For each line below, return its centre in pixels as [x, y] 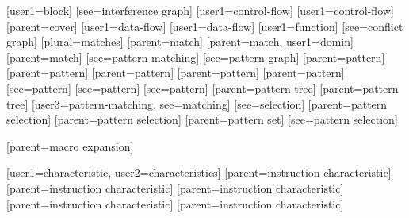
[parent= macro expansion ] [70, 145]
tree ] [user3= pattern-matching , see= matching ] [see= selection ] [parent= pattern [197, 103]
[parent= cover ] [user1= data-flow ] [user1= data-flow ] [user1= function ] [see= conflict [205, 26]
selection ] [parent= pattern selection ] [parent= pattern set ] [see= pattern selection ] [202, 119]
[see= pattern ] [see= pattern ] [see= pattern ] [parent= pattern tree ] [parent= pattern [203, 88]
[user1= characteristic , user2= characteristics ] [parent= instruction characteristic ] [199, 172]
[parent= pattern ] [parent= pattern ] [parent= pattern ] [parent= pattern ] [176, 73]
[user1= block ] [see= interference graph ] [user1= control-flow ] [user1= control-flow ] [200, 10]
